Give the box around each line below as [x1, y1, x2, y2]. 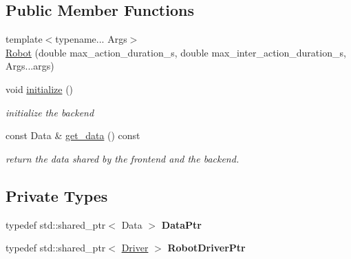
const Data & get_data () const [6, 128, 140, 143]
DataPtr [161, 217, 202, 231]
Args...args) [6, 59, 54, 73]
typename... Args [55, 32, 127, 46]
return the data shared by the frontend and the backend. [6, 151, 240, 165]
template [6, 32, 43, 46]
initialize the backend [6, 105, 94, 119]
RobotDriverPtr [167, 240, 246, 255]
